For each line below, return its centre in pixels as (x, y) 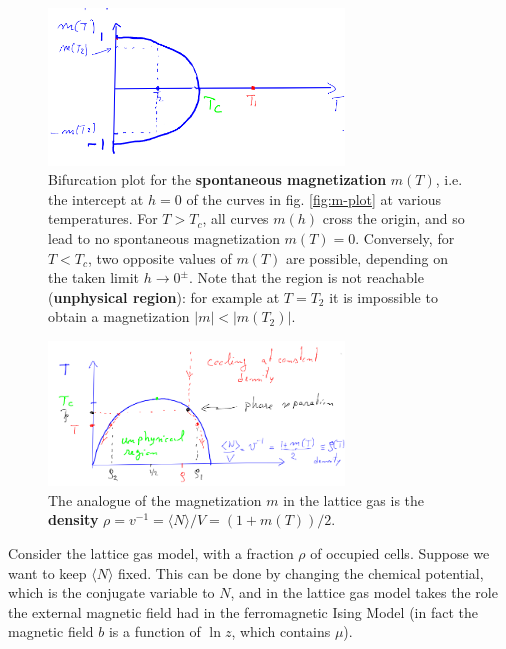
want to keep (47, 572)
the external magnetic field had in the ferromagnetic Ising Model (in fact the (243, 611)
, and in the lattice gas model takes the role (364, 592)
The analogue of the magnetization (155, 499)
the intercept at (96, 198)
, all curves (235, 218)
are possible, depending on (366, 257)
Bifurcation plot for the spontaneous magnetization (217, 179)
